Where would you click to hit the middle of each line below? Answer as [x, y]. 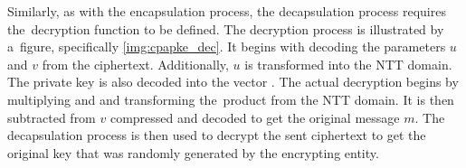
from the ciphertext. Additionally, [135, 64]
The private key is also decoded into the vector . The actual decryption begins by [233, 82]
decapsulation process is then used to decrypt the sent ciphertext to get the [217, 135]
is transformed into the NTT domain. [348, 64]
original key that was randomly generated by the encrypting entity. [193, 152]
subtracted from [52, 117]
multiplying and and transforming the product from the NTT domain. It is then [231, 99]
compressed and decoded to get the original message [255, 117]
